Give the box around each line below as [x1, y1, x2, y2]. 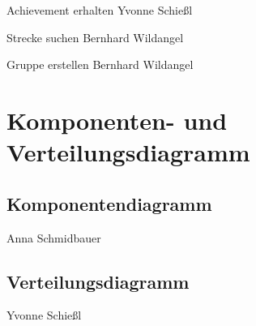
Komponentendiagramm [6, 191, 212, 216]
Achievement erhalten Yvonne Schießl [6, 2, 193, 18]
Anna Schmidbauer [6, 229, 101, 246]
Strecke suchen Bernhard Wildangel [6, 28, 184, 45]
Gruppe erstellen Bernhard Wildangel [6, 56, 194, 73]
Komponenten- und [6, 103, 228, 136]
